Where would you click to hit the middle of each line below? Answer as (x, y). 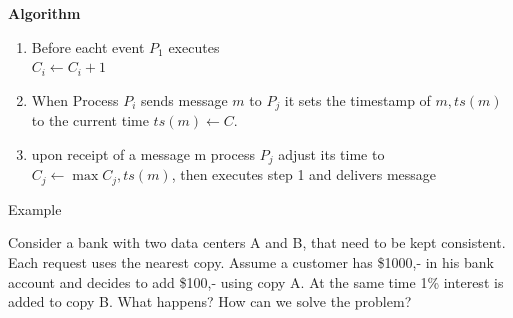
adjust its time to (331, 153)
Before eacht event (88, 46)
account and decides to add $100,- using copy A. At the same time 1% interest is (256, 281)
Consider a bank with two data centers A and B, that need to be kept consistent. (257, 242)
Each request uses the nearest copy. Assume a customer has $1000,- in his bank (251, 261)
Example (35, 208)
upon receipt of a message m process (143, 153)
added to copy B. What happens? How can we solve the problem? (210, 301)
